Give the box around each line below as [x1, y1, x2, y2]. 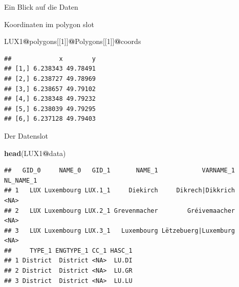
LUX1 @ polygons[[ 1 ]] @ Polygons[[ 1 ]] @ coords [4, 36, 141, 47]
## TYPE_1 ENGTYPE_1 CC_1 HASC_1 [4, 247, 133, 254]
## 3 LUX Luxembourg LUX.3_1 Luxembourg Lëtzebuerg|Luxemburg [4, 227, 235, 234]
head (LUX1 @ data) [4, 147, 66, 158]
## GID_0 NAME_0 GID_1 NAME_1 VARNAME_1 [4, 167, 235, 174]
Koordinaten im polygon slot [4, 18, 94, 29]
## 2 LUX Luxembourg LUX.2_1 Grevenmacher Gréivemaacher [4, 207, 235, 214]
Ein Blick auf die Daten [4, 2, 78, 12]
